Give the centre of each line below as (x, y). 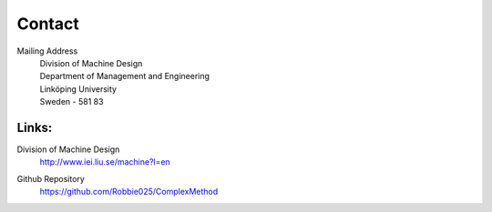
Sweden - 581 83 (72, 102)
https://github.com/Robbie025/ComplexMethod (129, 192)
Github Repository (51, 178)
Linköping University (78, 89)
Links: (35, 127)
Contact (48, 24)
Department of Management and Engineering (124, 76)
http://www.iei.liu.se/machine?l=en (105, 162)
